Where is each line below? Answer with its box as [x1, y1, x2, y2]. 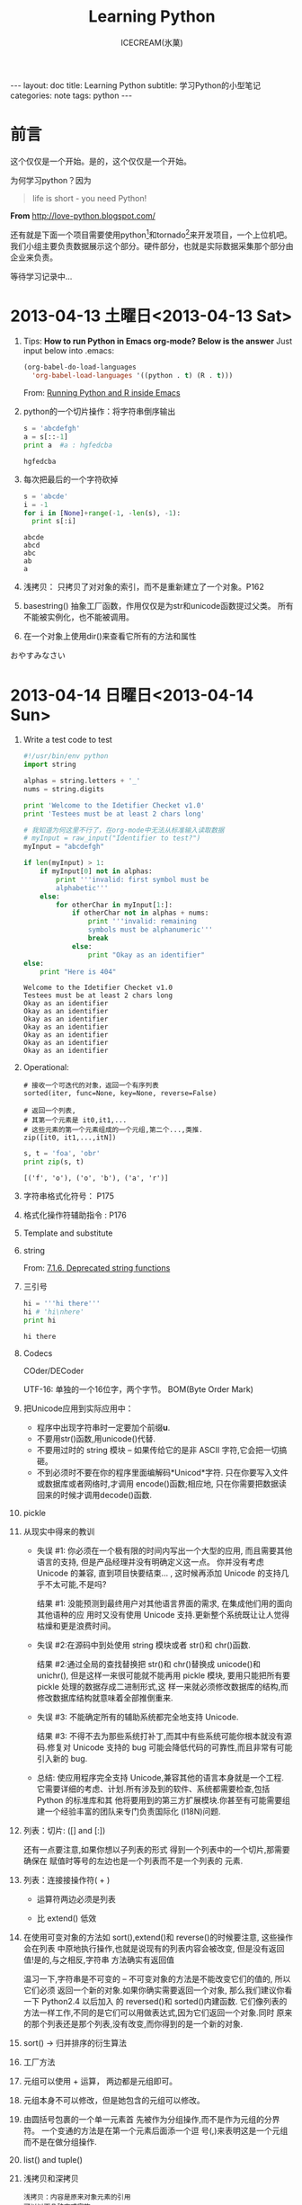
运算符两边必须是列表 [36, 1893, 116, 1904]
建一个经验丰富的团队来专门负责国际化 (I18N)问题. [36, 1806, 221, 1817]
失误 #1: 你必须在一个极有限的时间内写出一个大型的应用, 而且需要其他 [36, 1545, 293, 1556]
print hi [22, 1316, 57, 1325]
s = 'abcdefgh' [22, 424, 81, 433]
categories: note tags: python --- [10, 90, 133, 101]
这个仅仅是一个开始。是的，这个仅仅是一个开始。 [10, 156, 191, 166]
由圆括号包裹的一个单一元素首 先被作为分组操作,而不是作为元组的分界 [22, 2113, 280, 2124]
